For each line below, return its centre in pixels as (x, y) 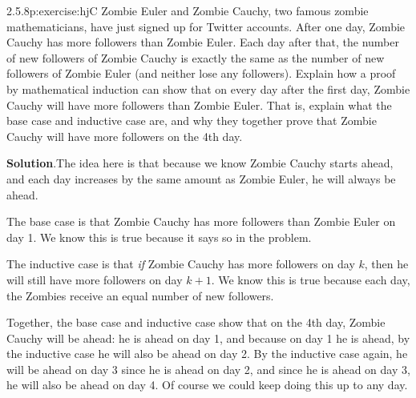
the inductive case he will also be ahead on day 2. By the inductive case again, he (207, 354)
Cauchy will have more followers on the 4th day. (125, 136)
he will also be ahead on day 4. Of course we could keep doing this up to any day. (207, 385)
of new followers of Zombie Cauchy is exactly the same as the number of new (196, 57)
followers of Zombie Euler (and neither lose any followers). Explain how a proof (201, 73)
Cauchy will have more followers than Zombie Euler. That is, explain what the (199, 105)
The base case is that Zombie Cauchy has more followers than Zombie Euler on (201, 221)
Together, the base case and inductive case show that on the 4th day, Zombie (196, 322)
